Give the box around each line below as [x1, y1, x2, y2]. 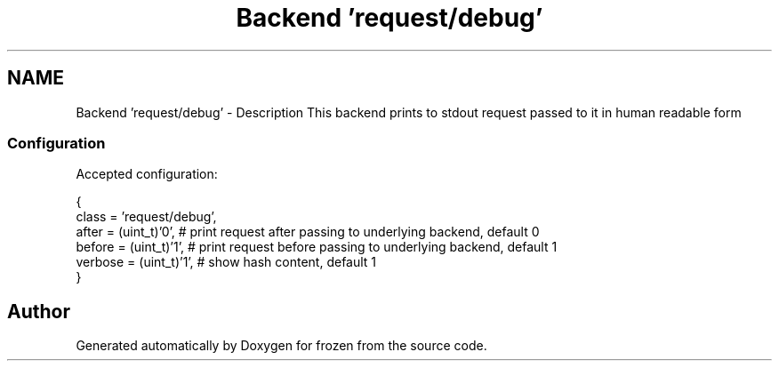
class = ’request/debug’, [76, 209, 217, 225]
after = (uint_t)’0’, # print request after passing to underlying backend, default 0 [76, 224, 540, 240]
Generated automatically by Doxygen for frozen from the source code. [76, 338, 487, 354]
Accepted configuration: [76, 166, 218, 182]
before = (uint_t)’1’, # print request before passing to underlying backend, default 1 [76, 239, 558, 255]
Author [7, 300, 70, 323]
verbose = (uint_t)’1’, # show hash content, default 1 [76, 254, 377, 270]
